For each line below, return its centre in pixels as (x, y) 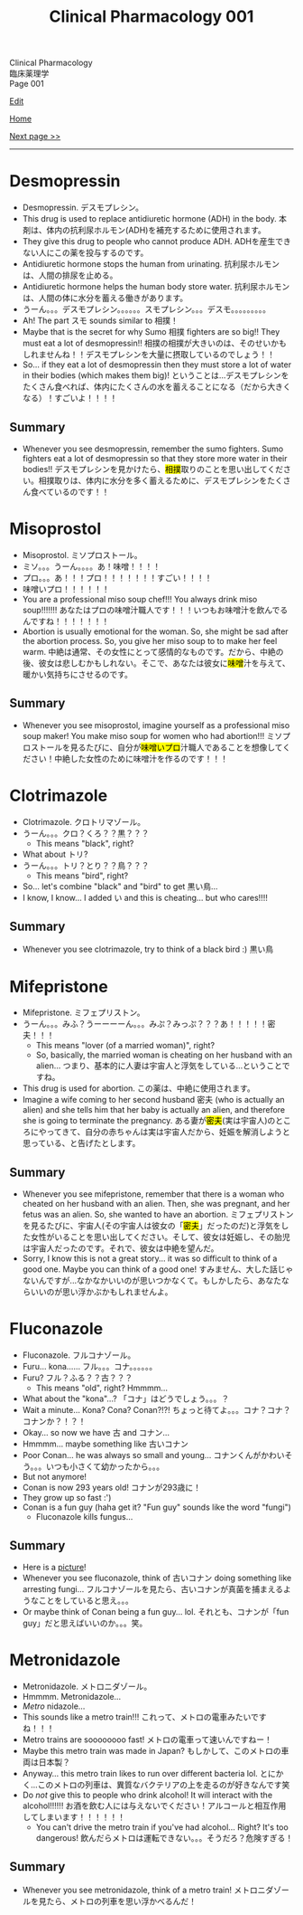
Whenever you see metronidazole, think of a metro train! (127, 1890)
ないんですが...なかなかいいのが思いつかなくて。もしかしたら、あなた (152, 1281)
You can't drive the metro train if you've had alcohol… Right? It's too (162, 1827)
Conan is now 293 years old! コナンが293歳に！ (111, 1488)
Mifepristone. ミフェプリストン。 (83, 1013)
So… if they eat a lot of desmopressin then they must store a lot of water (156, 365)
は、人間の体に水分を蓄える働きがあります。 (105, 298)
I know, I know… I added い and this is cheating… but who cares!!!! (145, 897)
